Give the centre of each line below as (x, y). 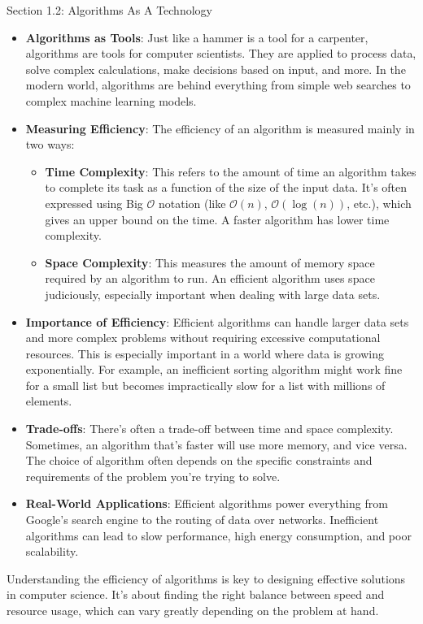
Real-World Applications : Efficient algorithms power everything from (207, 503)
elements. (49, 401)
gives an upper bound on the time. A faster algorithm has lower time (217, 219)
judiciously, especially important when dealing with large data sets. (213, 294)
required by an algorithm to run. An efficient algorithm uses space (210, 278)
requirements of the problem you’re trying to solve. (153, 476)
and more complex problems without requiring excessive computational (203, 338)
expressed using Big (94, 203)
